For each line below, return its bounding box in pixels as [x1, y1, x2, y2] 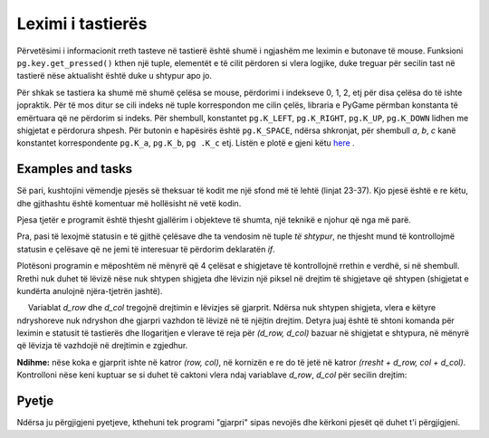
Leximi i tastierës [16, 14, 148, 33]
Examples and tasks [16, 161, 133, 176]
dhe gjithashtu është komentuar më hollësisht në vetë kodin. [16, 197, 242, 208]
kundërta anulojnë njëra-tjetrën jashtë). [16, 285, 163, 296]
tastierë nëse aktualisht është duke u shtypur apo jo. [16, 71, 213, 81]
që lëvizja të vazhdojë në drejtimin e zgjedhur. [16, 340, 188, 351]
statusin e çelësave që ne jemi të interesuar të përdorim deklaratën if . [16, 243, 275, 254]
